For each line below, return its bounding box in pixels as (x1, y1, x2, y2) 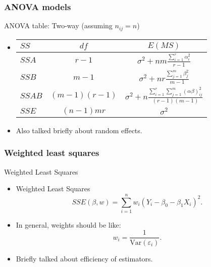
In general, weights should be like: (16, 219, 121, 230)
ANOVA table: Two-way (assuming (4, 20, 113, 31)
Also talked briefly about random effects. (16, 125, 142, 135)
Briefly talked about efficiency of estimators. (16, 253, 153, 263)
